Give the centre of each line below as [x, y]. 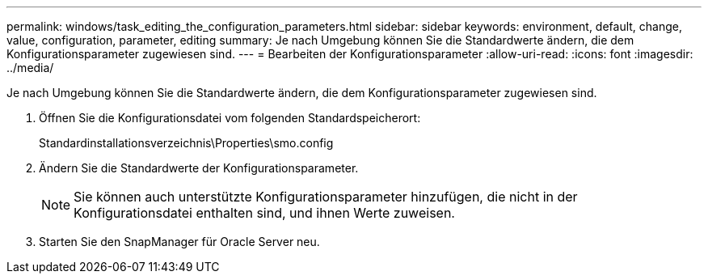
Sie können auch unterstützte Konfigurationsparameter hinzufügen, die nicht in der [326, 197]
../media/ [30, 68]
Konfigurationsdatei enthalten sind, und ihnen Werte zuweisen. [264, 213]
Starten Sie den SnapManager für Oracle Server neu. [179, 242]
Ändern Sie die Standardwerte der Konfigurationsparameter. [199, 168]
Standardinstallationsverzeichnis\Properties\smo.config [186, 143]
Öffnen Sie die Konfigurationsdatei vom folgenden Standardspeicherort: [230, 118]
